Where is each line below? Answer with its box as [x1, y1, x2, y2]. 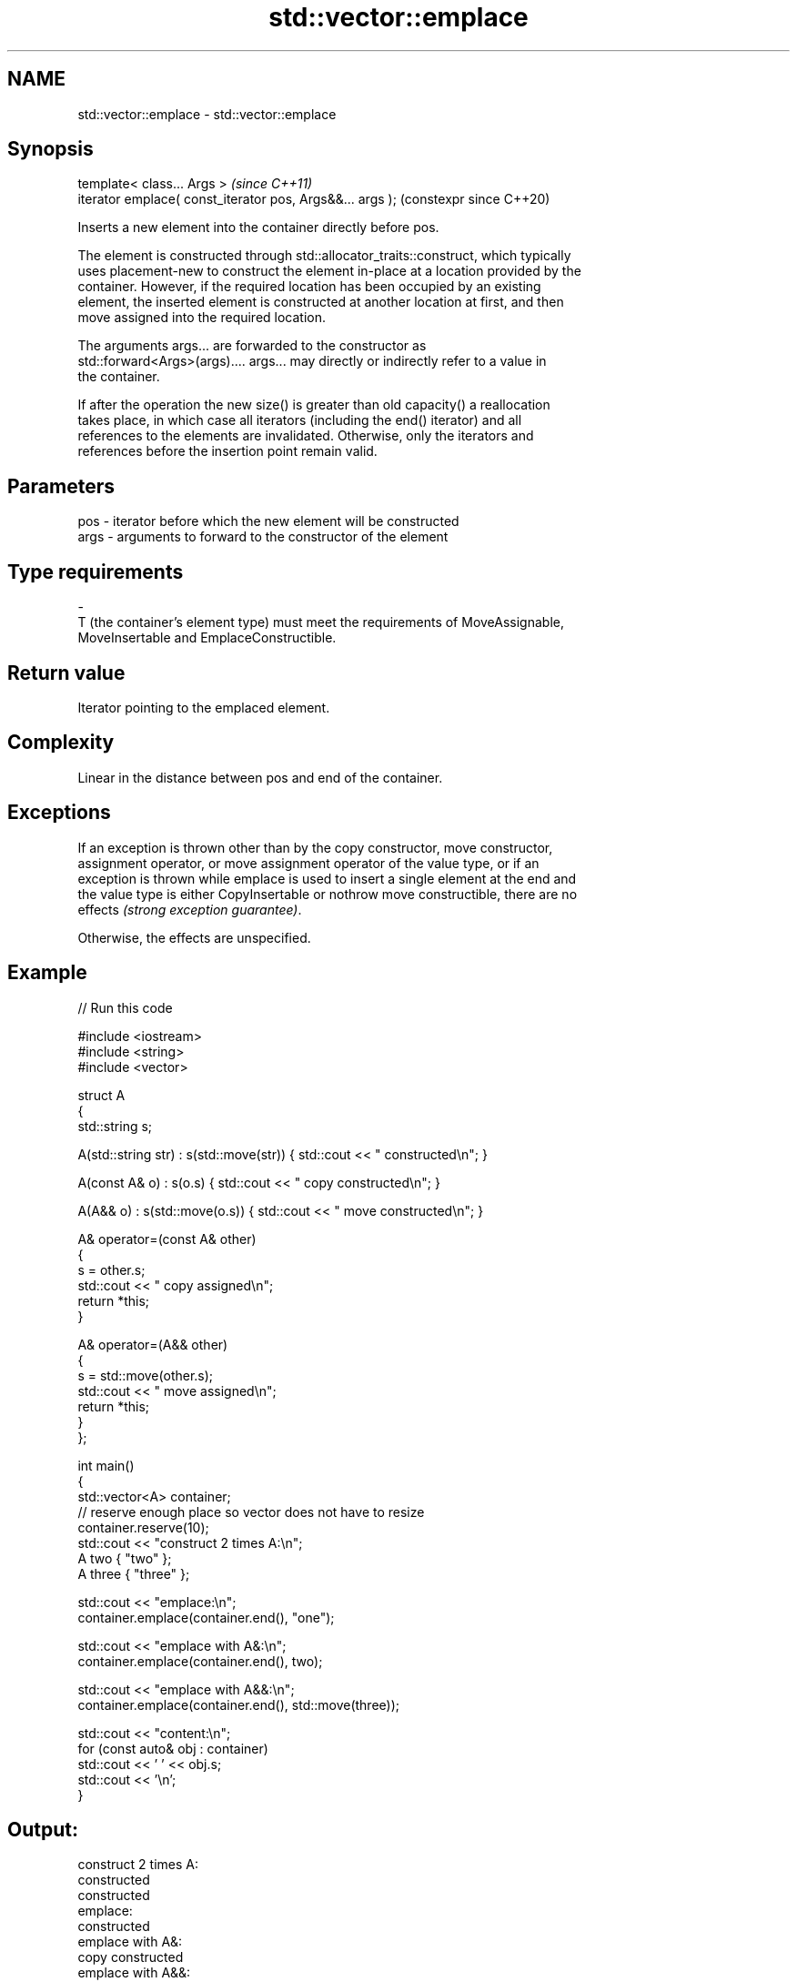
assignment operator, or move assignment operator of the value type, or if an [77, 854, 540, 871]
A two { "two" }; [77, 1550, 172, 1566]
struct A [77, 1087, 126, 1103]
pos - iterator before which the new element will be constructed [77, 513, 459, 530]
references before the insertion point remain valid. [77, 443, 378, 460]
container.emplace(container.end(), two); [77, 1653, 323, 1669]
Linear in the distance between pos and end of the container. [77, 769, 443, 785]
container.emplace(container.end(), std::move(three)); [77, 1696, 400, 1713]
